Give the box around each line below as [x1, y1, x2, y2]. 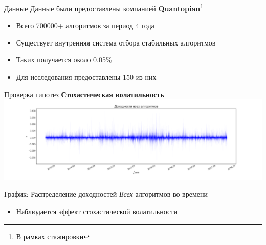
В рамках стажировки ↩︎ [16, 231, 90, 241]
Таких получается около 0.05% [16, 54, 112, 65]
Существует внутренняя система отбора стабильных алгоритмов [16, 37, 216, 48]
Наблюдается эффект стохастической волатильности [16, 206, 178, 216]
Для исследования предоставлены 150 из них [16, 72, 157, 82]
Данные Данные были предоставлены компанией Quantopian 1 [4, 2, 204, 13]
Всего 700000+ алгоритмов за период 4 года [16, 20, 154, 31]
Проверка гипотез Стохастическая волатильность [4, 88, 164, 99]
